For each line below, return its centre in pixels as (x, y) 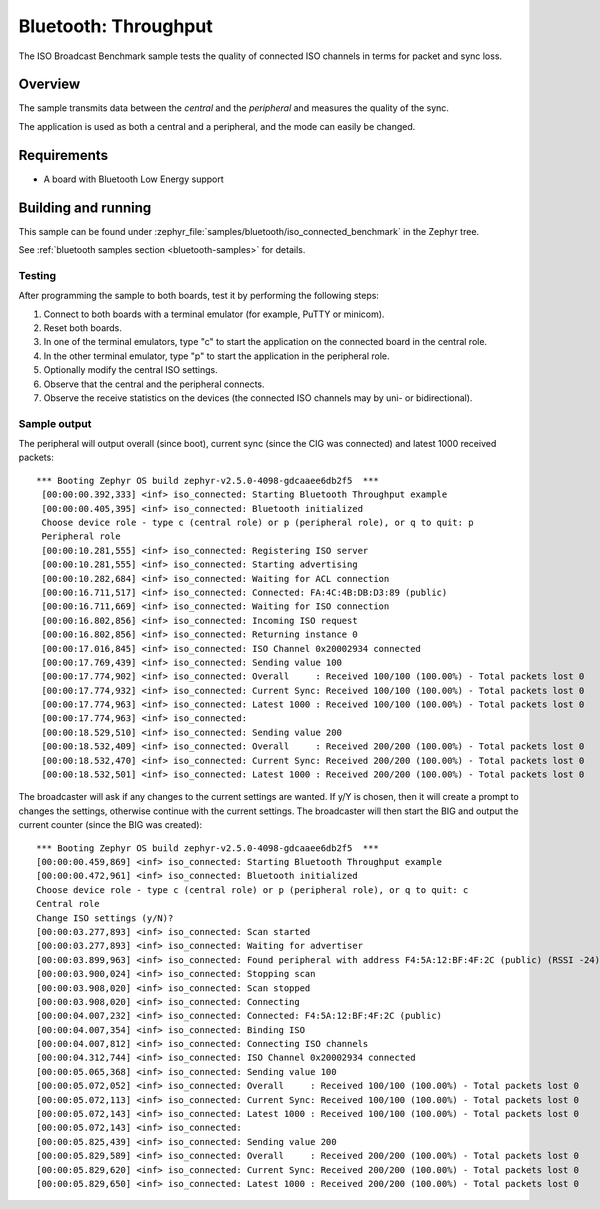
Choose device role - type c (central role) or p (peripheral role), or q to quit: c (252, 889)
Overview (49, 84)
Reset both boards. (82, 327)
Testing (37, 275)
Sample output (55, 423)
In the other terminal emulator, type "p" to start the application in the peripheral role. (216, 356)
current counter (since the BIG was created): (110, 825)
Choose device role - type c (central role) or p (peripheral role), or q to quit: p (257, 523)
